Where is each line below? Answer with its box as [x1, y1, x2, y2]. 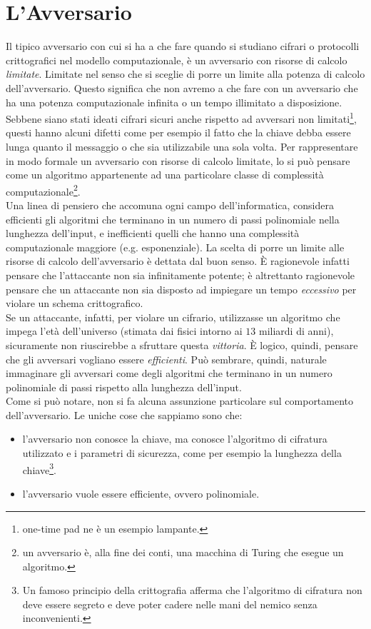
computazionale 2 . [6, 181, 81, 198]
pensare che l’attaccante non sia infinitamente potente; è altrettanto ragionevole [6, 267, 355, 282]
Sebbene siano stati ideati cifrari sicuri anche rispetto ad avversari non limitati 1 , [6, 109, 357, 126]
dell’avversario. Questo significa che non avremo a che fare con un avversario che [6, 80, 358, 95]
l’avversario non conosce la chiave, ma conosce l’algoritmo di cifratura [22, 431, 327, 446]
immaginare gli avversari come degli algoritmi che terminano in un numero [6, 366, 332, 381]
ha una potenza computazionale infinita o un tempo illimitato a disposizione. [6, 94, 342, 109]
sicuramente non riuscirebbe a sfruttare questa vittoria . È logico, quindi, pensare [6, 337, 358, 352]
